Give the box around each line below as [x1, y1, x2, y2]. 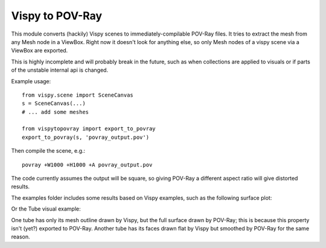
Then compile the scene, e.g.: [11, 147, 86, 154]
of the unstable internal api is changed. [11, 66, 109, 74]
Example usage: [11, 77, 51, 84]
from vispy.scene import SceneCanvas [22, 91, 134, 98]
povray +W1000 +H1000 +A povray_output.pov [22, 161, 153, 168]
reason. [11, 233, 30, 241]
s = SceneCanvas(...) [22, 100, 86, 107]
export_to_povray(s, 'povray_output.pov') [22, 133, 150, 141]
